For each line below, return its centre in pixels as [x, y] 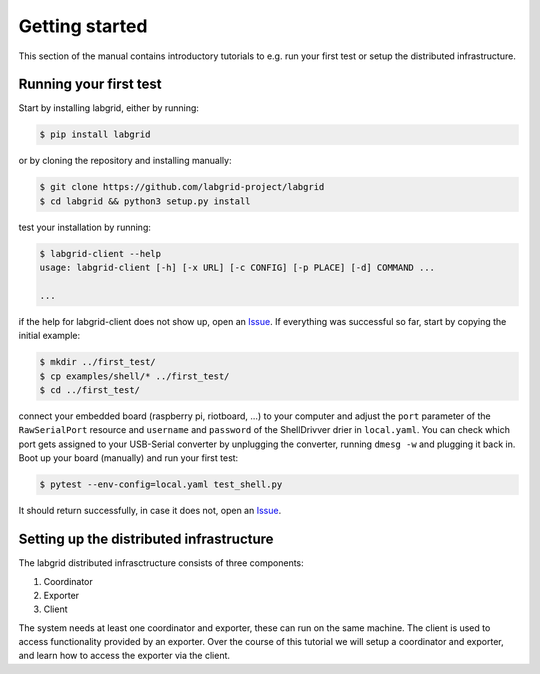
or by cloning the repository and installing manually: [125, 161]
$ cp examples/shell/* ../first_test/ [134, 376]
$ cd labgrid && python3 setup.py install [145, 201]
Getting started [83, 26]
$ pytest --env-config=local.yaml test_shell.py [161, 484]
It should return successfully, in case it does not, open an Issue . [150, 511]
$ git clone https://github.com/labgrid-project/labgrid [182, 187]
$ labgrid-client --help [100, 253]
